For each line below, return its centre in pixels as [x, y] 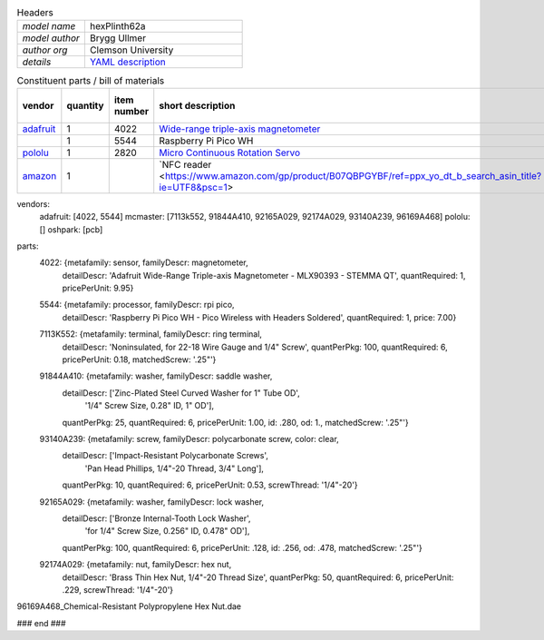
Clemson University [131, 50]
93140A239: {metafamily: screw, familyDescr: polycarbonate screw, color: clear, [189, 439]
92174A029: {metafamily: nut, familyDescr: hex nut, [136, 565]
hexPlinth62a [117, 26]
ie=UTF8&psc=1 [193, 187]
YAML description [128, 62]
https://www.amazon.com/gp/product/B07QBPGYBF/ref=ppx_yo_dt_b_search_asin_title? [353, 175]
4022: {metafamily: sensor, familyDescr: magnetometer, [144, 262]
